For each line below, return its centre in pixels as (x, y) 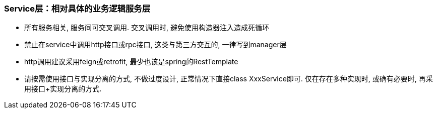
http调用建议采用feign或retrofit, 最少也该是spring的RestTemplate (131, 62)
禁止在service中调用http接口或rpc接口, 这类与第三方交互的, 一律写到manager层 (155, 45)
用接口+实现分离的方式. (63, 89)
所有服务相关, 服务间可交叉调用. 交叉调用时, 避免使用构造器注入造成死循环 (147, 28)
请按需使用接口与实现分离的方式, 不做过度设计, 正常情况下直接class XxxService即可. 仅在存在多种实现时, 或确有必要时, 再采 (229, 79)
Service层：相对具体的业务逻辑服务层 (77, 9)
